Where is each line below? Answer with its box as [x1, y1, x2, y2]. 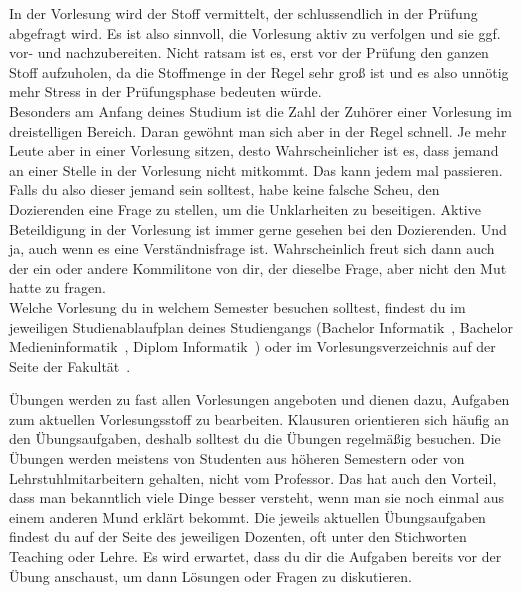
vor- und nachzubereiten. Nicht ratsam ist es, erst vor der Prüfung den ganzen [9, 42, 489, 63]
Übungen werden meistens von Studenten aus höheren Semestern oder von [9, 448, 465, 469]
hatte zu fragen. [9, 277, 106, 298]
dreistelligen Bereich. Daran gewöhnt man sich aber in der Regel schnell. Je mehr [9, 120, 507, 141]
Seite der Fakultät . [9, 355, 131, 376]
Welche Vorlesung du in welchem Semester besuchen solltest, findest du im [9, 296, 466, 317]
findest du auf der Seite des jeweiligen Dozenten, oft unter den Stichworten [9, 526, 467, 547]
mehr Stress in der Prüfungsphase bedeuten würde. [9, 81, 322, 102]
